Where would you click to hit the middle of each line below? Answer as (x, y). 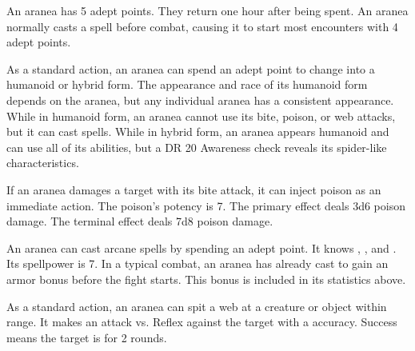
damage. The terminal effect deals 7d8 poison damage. (140, 221)
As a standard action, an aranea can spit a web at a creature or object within (197, 306)
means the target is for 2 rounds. (87, 337)
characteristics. (43, 163)
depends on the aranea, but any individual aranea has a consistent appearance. (200, 100)
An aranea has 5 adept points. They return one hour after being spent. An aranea (207, 10)
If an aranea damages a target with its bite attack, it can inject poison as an (194, 189)
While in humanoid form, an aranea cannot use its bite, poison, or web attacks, (201, 116)
